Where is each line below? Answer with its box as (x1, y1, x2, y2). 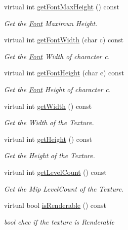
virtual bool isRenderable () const (4, 200, 106, 210)
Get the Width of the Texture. (4, 117, 94, 128)
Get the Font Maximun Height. (4, 18, 97, 28)
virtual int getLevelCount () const (4, 166, 107, 177)
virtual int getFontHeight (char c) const (4, 67, 125, 78)
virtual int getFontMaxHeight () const (4, 1, 120, 11)
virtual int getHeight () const (4, 133, 92, 144)
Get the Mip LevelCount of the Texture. (4, 183, 124, 194)
